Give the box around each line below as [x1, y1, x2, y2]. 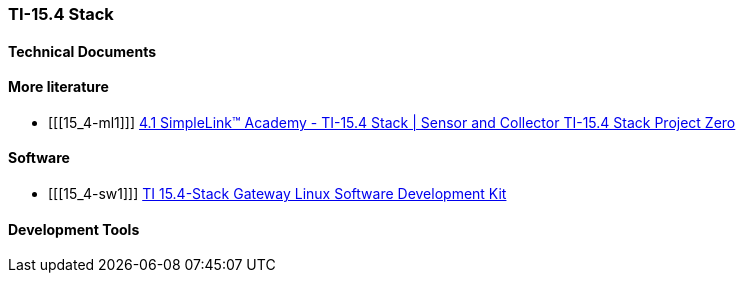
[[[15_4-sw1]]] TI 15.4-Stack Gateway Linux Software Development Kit [48, 185, 507, 203]
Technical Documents [8, 42, 157, 60]
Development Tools [8, 220, 140, 238]
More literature [8, 78, 109, 96]
